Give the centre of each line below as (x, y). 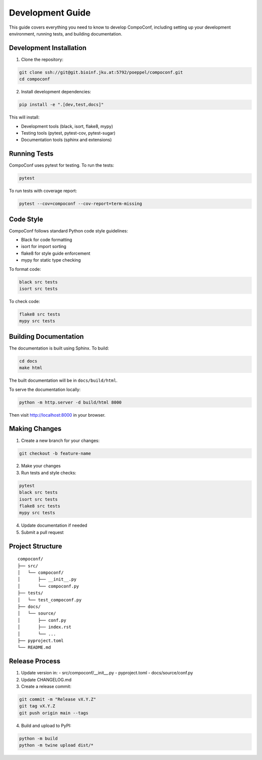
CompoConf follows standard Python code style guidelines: (68, 230)
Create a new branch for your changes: (60, 441)
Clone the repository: (42, 59)
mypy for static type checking (51, 260)
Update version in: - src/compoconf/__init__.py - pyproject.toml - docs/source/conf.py (107, 673)
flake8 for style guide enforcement (56, 253)
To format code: (25, 269)
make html (31, 368)
